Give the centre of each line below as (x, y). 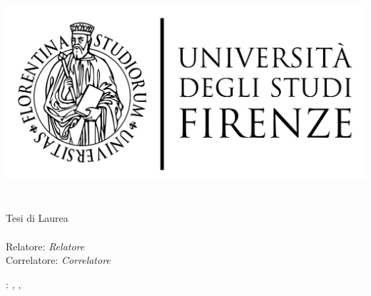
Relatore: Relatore (45, 246)
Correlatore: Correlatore (58, 260)
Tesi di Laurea (37, 218)
